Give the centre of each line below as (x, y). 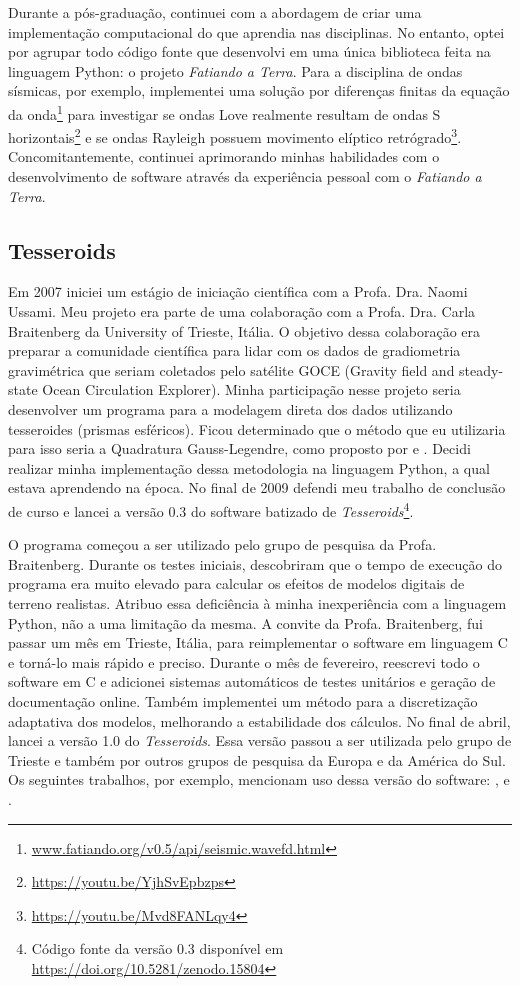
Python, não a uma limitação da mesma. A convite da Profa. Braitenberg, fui (245, 622)
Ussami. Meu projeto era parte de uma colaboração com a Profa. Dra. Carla (242, 311)
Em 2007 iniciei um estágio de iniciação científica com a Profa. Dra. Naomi (238, 291)
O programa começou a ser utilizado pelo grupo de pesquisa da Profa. (222, 544)
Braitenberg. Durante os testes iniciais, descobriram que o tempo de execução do (255, 563)
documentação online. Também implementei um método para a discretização (243, 700)
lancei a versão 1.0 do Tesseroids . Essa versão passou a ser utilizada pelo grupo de (260, 740)
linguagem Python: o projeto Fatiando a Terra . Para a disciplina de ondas (235, 70)
